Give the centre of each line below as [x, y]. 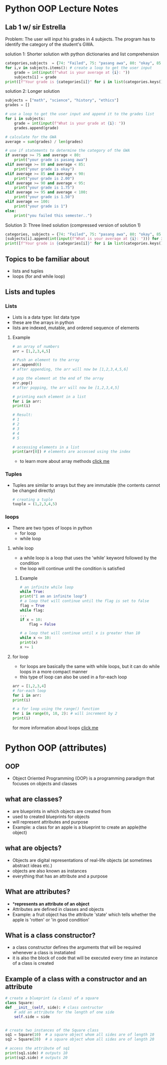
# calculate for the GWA [31, 137]
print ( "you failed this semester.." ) [53, 215]
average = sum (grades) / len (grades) [44, 142]
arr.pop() [23, 383]
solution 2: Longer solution [33, 91]
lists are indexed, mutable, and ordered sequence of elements [76, 328]
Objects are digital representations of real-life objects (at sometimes [82, 860]
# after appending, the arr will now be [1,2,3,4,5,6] [70, 370]
